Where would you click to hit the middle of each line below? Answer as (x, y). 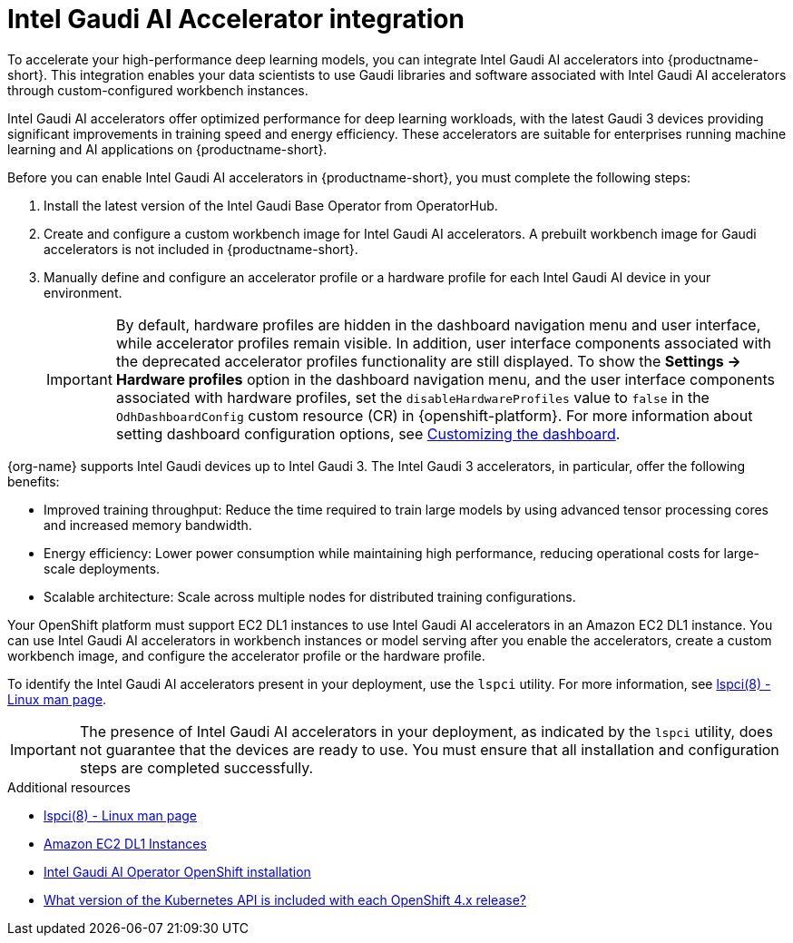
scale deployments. (102, 568)
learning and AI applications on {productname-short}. (167, 149)
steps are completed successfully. (196, 767)
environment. (83, 292)
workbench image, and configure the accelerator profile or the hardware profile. (246, 655)
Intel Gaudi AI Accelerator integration (236, 19)
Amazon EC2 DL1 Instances (125, 843)
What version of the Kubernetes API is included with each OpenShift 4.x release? (285, 899)
